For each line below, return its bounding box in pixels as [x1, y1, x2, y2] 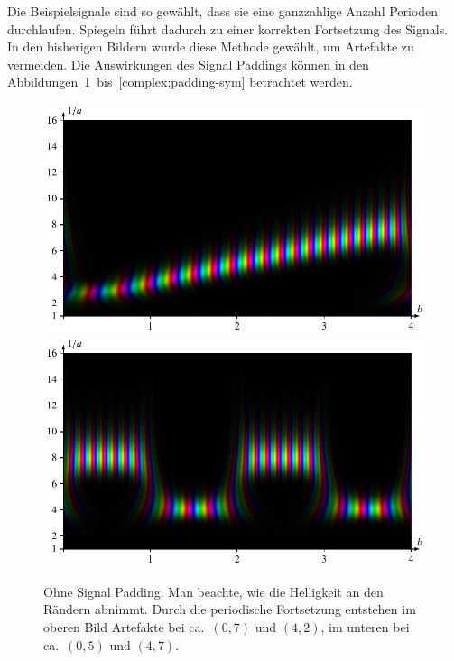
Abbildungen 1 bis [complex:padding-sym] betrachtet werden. [7, 72, 353, 91]
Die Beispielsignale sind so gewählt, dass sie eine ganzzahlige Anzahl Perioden [7, 2, 439, 20]
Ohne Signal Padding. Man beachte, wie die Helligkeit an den [43, 582, 384, 600]
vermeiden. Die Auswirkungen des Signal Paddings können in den [7, 54, 369, 73]
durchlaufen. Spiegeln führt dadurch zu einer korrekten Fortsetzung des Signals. [7, 19, 449, 38]
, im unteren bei [320, 618, 410, 637]
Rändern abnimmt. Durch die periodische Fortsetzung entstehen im [43, 600, 416, 619]
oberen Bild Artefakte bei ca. [43, 618, 205, 637]
